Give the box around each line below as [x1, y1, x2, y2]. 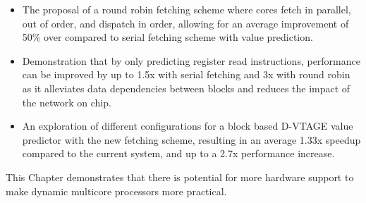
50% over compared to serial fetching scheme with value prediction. [22, 30, 313, 44]
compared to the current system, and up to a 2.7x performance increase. [22, 146, 335, 161]
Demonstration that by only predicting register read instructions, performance [22, 53, 360, 68]
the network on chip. [22, 94, 111, 109]
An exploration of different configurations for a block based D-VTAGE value [22, 118, 353, 133]
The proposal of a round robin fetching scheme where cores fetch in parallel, [22, 2, 351, 16]
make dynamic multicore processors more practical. [6, 183, 227, 198]
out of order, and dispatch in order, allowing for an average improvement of [22, 16, 349, 30]
